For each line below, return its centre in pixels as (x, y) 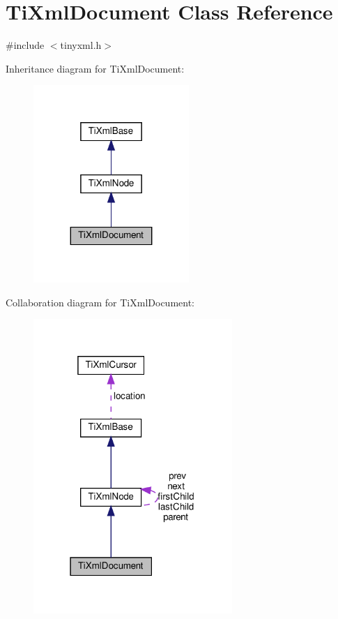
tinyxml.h (81, 45)
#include (25, 45)
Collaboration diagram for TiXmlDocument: (100, 302)
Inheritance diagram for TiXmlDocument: (95, 68)
